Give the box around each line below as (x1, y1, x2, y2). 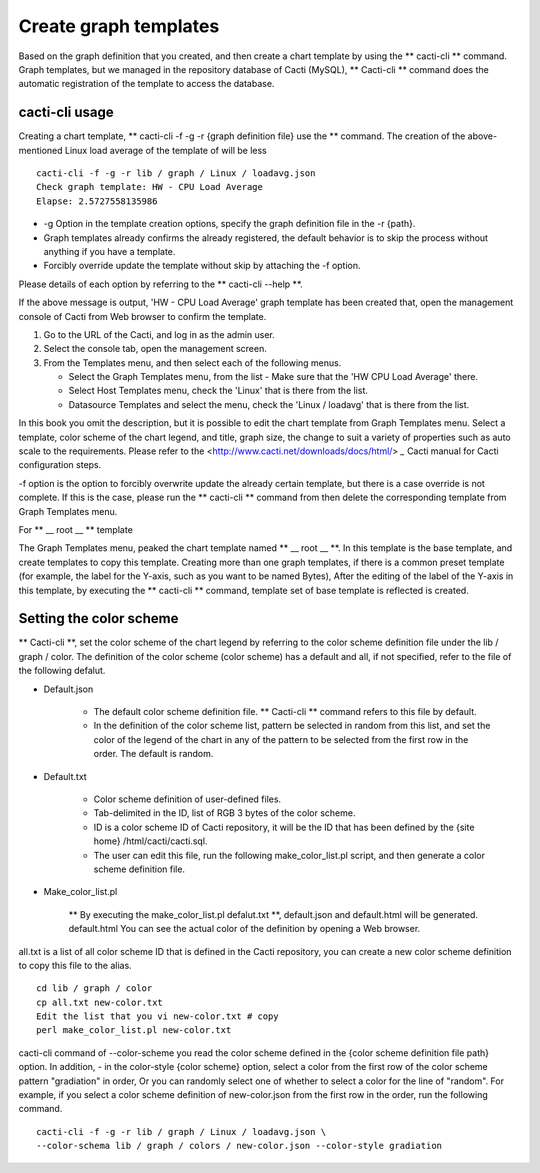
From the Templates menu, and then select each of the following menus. (43, 356, 342, 369)
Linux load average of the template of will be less (65, 144, 267, 156)
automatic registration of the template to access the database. (18, 78, 275, 90)
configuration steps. (18, 459, 102, 471)
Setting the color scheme (18, 610, 179, 627)
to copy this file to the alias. (18, 959, 132, 971)
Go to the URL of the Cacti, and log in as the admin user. (43, 328, 275, 340)
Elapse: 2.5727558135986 (36, 195, 158, 207)
